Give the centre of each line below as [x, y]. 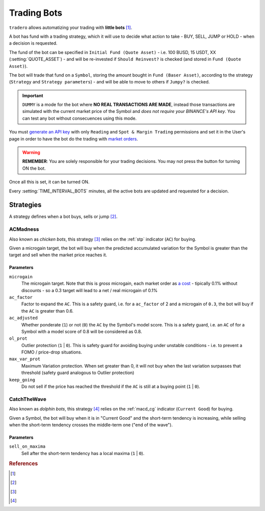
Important [33, 95]
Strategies [25, 205]
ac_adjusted [23, 318]
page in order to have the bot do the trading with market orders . [74, 139]
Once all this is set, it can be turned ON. [49, 182]
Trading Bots [36, 13]
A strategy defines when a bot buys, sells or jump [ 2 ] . [63, 216]
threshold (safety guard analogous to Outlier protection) [78, 373]
